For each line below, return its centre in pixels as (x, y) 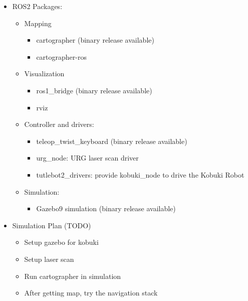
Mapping (38, 23)
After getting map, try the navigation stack (91, 293)
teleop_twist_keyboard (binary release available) (112, 141)
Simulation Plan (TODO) (52, 225)
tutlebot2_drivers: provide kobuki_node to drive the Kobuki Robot (140, 174)
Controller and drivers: (59, 124)
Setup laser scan (49, 259)
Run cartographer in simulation (73, 276)
